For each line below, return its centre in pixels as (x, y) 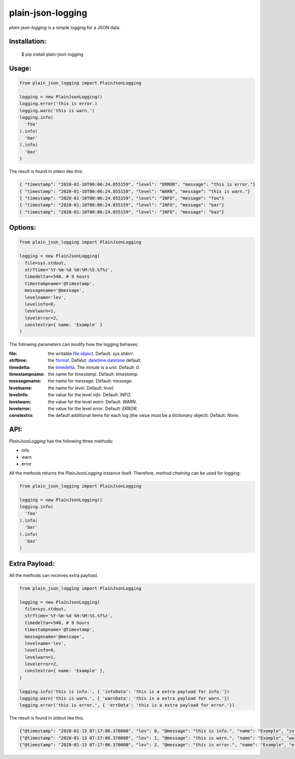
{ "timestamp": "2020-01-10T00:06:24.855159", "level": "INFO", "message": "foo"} (122, 198)
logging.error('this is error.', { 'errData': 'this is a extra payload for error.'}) (127, 705)
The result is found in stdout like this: (46, 718)
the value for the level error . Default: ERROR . (93, 409)
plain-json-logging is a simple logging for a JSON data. (65, 28)
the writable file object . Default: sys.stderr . (91, 353)
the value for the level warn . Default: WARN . (92, 402)
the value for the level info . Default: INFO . (90, 395)
